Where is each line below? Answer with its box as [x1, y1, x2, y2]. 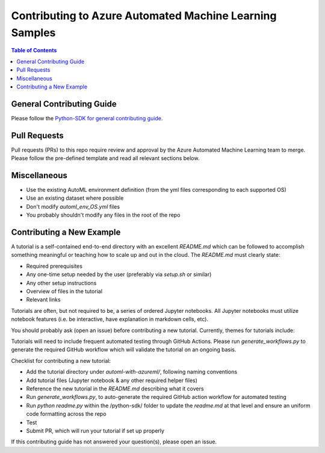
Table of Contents [11, 47, 57, 54]
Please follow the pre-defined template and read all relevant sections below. [11, 155, 200, 162]
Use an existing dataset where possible [26, 194, 124, 202]
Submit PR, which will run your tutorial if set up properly [26, 427, 165, 434]
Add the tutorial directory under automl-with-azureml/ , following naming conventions [26, 368, 238, 375]
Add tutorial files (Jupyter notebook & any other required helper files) [26, 377, 198, 384]
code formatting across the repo [26, 410, 107, 418]
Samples [11, 26, 56, 39]
